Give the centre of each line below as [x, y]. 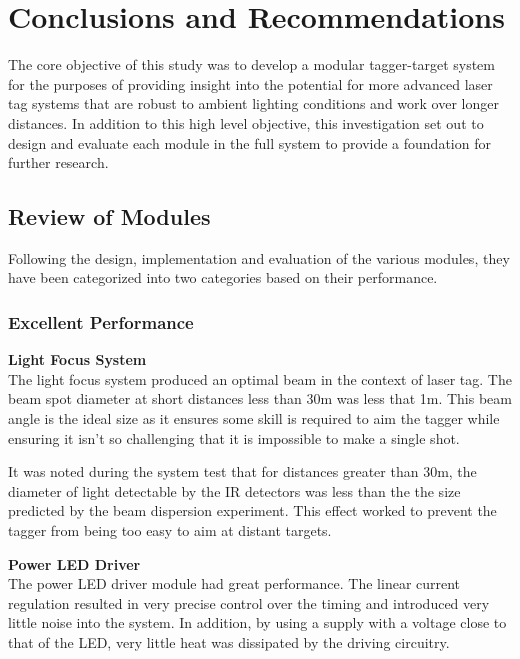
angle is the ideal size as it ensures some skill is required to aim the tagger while [254, 418]
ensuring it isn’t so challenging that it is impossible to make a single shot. [234, 437]
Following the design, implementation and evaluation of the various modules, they [259, 257]
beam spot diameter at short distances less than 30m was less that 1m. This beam [260, 398]
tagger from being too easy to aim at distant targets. [170, 530]
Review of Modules [109, 216]
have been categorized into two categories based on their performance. [223, 277]
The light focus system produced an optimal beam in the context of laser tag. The [260, 378]
